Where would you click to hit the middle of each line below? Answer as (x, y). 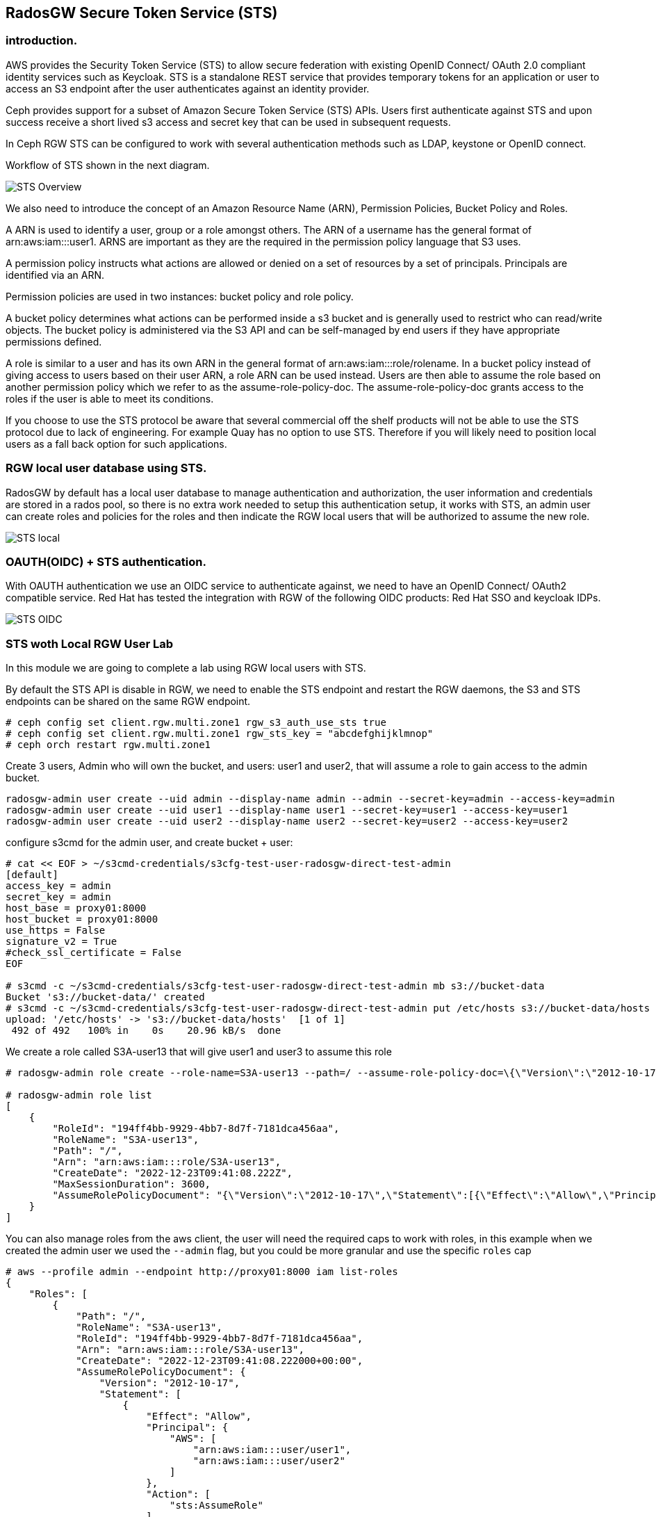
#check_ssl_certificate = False (93, 953)
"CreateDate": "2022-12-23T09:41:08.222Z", (173, 1173)
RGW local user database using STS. (106, 468)
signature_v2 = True (61, 942)
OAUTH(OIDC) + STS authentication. (106, 561)
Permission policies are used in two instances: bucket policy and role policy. (180, 296)
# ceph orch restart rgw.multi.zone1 (108, 745)
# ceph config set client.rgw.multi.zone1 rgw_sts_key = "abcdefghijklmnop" (220, 734)
